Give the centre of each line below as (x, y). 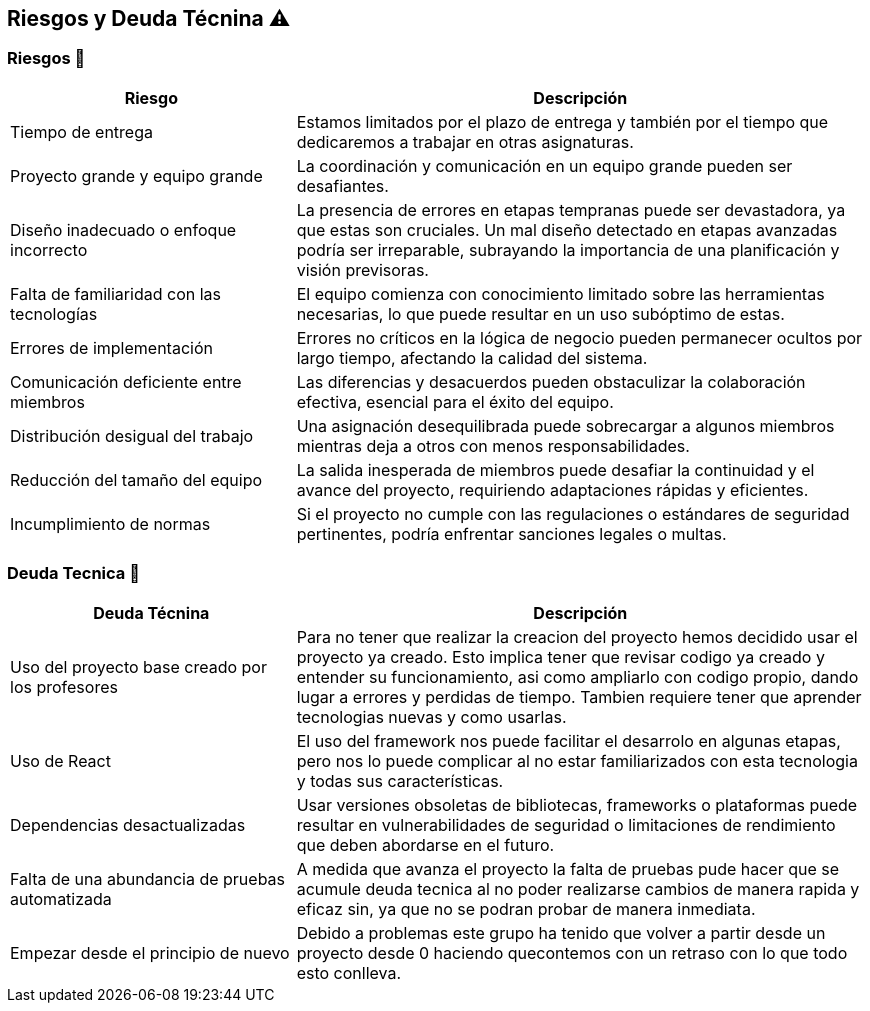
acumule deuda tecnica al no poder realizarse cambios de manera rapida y (578, 888)
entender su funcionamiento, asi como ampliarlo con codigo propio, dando (577, 676)
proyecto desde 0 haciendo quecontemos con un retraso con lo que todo (572, 952)
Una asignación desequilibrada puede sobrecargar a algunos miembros (565, 425)
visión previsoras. (362, 269)
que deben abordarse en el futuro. (425, 844)
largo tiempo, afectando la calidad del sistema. (472, 357)
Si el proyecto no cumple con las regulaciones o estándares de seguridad (573, 513)
